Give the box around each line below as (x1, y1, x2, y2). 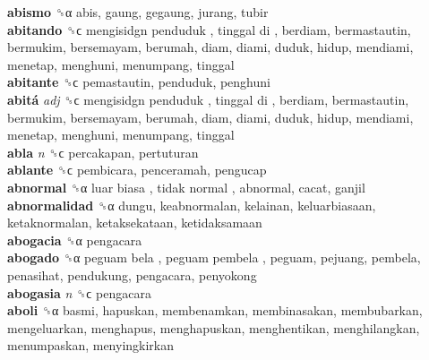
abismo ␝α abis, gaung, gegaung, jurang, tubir (7, 3, 269, 21)
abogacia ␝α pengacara (7, 230, 142, 249)
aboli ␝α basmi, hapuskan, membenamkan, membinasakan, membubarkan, (7, 301, 423, 320)
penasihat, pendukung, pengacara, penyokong (7, 265, 257, 284)
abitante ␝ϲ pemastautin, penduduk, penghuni (7, 73, 270, 91)
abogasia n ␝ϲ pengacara (7, 283, 151, 302)
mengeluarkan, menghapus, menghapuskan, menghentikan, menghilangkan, (7, 318, 420, 337)
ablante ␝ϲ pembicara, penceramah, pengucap (7, 160, 267, 179)
